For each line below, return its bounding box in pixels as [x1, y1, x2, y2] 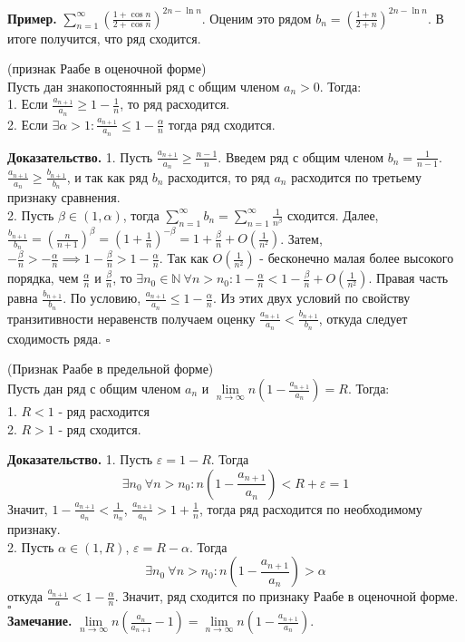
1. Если [7, 94, 48, 113]
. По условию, [63, 288, 141, 307]
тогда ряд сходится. [168, 114, 276, 133]
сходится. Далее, [287, 205, 379, 224]
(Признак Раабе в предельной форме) [7, 359, 214, 378]
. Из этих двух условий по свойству [212, 288, 411, 307]
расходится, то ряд [168, 167, 270, 186]
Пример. [7, 8, 57, 27]
